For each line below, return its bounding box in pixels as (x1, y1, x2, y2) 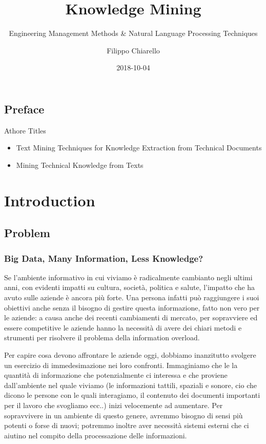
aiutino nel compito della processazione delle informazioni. (4, 430, 187, 440)
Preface (4, 101, 45, 117)
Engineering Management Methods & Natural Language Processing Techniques (9, 28, 258, 38)
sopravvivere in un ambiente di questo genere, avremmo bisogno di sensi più (4, 410, 243, 420)
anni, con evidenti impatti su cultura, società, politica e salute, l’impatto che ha (4, 282, 255, 293)
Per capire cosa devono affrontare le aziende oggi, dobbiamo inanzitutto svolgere (4, 350, 256, 360)
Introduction (4, 189, 95, 210)
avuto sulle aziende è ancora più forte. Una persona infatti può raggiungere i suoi (4, 292, 259, 303)
